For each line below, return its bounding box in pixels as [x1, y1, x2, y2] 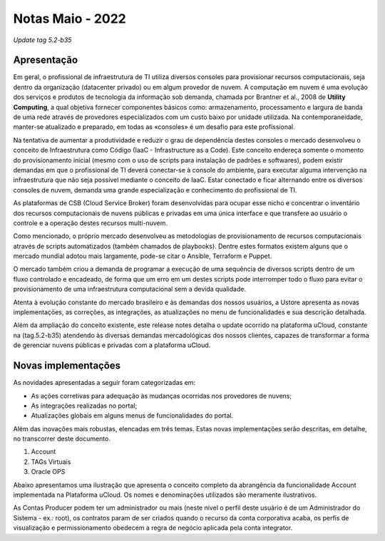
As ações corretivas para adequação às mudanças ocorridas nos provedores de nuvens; [31, 391, 292, 400]
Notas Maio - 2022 [13, 11, 126, 26]
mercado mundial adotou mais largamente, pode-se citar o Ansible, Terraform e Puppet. [13, 252, 272, 260]
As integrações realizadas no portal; [31, 401, 138, 410]
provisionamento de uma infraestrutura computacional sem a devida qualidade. [13, 285, 246, 294]
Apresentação [13, 54, 78, 66]
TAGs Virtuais [31, 457, 71, 466]
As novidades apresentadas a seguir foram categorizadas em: [13, 378, 196, 387]
